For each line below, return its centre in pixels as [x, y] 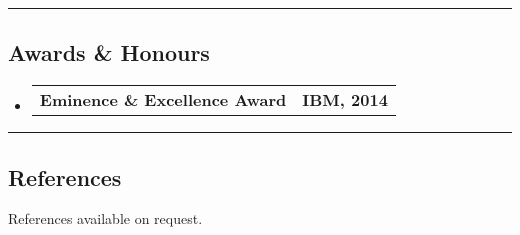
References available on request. [105, 218]
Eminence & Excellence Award [163, 100]
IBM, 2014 [345, 100]
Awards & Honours [109, 52]
